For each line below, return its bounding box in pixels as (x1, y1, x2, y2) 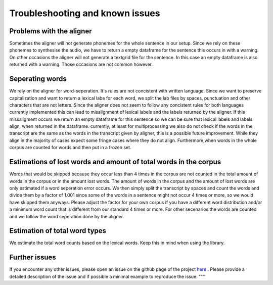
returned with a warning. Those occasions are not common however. (9, 61, 153, 68)
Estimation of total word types (9, 226, 106, 235)
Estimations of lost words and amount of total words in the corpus (9, 158, 221, 166)
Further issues (9, 253, 57, 262)
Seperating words (9, 75, 67, 83)
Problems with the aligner (9, 27, 92, 35)
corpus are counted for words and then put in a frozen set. (9, 145, 131, 151)
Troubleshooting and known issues (9, 8, 160, 19)
